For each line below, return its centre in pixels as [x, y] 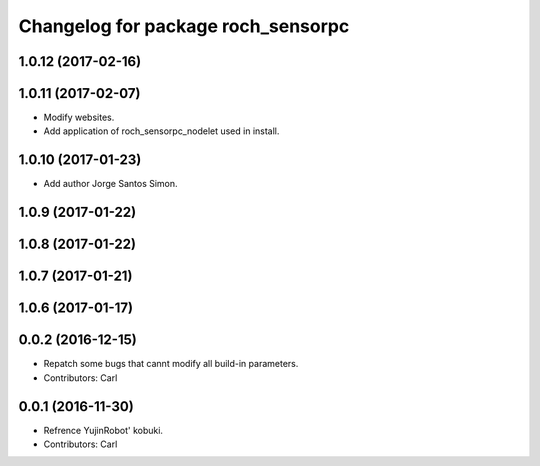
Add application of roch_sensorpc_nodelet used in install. [161, 131]
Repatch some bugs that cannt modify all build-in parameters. [171, 364]
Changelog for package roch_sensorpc [184, 26]
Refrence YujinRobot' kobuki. [103, 430]
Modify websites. [79, 117]
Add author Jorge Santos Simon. [111, 184]
